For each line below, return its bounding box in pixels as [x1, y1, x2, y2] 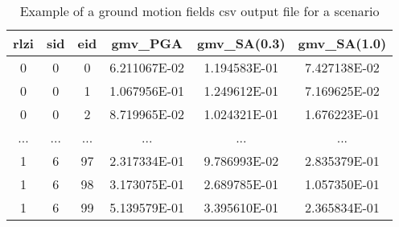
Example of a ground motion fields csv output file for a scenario [19, 2, 380, 20]
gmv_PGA [111, 34, 183, 52]
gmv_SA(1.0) [298, 34, 387, 52]
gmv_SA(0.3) [197, 34, 286, 52]
